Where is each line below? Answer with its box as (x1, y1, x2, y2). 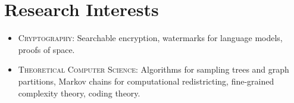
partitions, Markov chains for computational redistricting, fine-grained (18, 74, 274, 87)
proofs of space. (18, 43, 75, 55)
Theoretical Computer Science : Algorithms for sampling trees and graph (18, 63, 289, 76)
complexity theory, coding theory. (18, 86, 140, 99)
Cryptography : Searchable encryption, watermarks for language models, (18, 32, 283, 44)
